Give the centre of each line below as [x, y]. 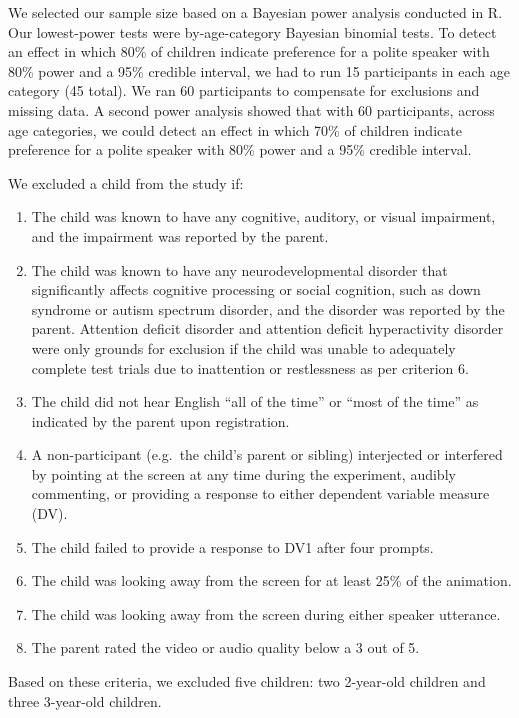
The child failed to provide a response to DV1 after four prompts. [232, 546]
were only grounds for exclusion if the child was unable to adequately [243, 347]
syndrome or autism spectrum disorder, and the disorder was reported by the [268, 308]
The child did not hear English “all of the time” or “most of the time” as [255, 401]
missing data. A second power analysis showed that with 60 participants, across [251, 109]
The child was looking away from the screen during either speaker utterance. [266, 613]
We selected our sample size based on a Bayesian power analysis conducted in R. [255, 12]
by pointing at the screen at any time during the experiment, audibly [243, 473]
